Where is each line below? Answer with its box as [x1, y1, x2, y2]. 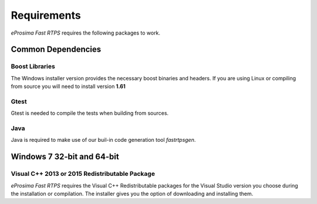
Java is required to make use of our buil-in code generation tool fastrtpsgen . [11, 137, 196, 144]
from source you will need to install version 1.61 [11, 83, 126, 90]
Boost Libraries [11, 62, 55, 70]
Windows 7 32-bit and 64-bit [11, 152, 120, 162]
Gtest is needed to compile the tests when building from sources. [11, 110, 169, 117]
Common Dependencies [11, 45, 102, 55]
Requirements [11, 9, 82, 22]
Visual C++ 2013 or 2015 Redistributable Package [11, 170, 156, 178]
